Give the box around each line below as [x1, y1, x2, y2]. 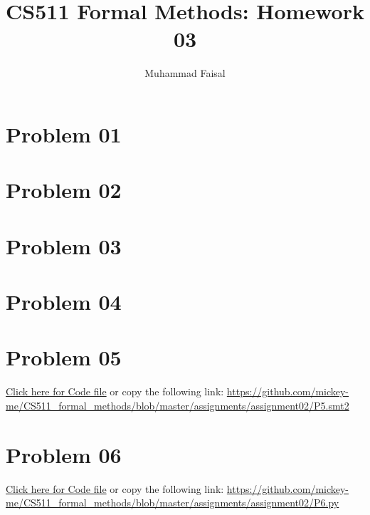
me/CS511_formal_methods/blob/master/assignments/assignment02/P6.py [6, 495, 339, 510]
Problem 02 [6, 175, 122, 204]
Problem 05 [6, 343, 122, 372]
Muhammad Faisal [144, 66, 226, 80]
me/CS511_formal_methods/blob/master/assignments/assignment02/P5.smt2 [6, 397, 349, 412]
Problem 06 [6, 439, 122, 469]
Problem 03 [6, 231, 122, 260]
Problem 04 [6, 287, 122, 316]
